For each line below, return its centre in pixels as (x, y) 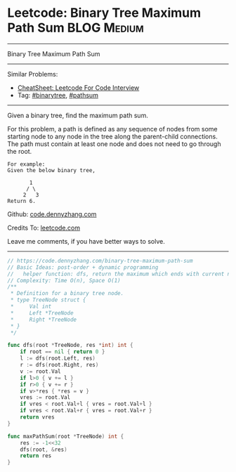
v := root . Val (40, 371)
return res (36, 456)
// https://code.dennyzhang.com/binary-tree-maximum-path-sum (100, 261)
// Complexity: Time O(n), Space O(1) (64, 280)
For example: (26, 164)
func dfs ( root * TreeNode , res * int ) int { (70, 346)
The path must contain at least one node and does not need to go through (114, 144)
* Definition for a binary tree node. (67, 294)
